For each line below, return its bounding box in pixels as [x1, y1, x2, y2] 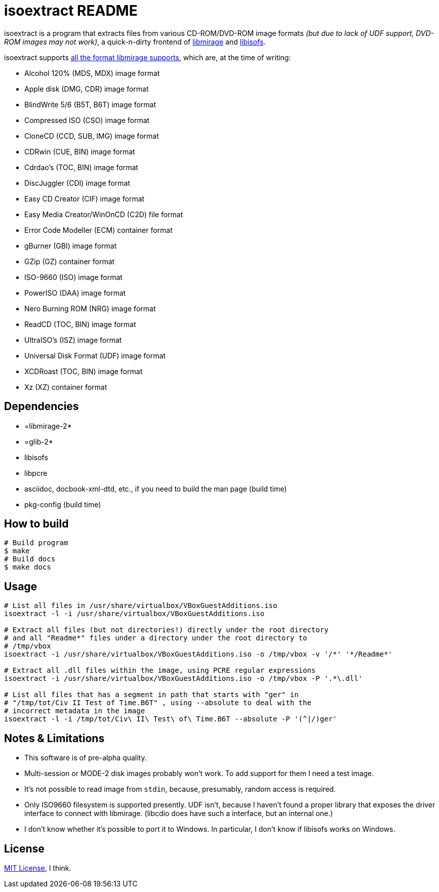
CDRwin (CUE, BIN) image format [24, 147, 135, 156]
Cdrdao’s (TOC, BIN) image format [24, 163, 138, 172]
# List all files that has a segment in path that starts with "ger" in [4, 691, 299, 699]
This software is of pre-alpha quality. [24, 753, 147, 762]
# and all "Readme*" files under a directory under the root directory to [4, 634, 307, 642]
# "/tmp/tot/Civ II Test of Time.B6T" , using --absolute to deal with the [4, 699, 311, 707]
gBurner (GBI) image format [24, 241, 117, 250]
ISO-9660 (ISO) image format [24, 272, 123, 281]
